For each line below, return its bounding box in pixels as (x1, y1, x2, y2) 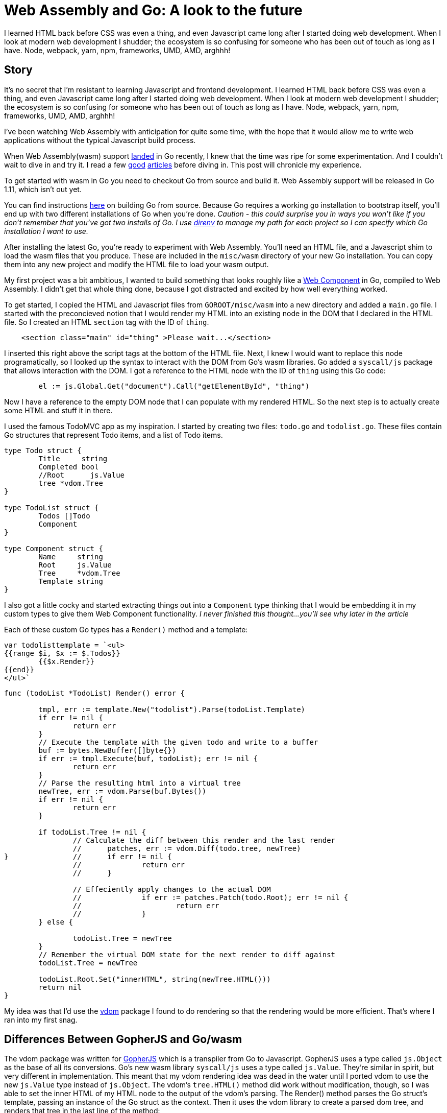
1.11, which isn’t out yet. (4, 184, 82, 194)
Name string (38, 552, 103, 561)
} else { (38, 917, 73, 926)
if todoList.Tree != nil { (38, 827, 146, 836)
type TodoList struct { (4, 503, 99, 512)
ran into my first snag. (4, 1015, 78, 1024)
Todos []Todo (38, 511, 90, 520)
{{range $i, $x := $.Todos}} (4, 649, 120, 657)
